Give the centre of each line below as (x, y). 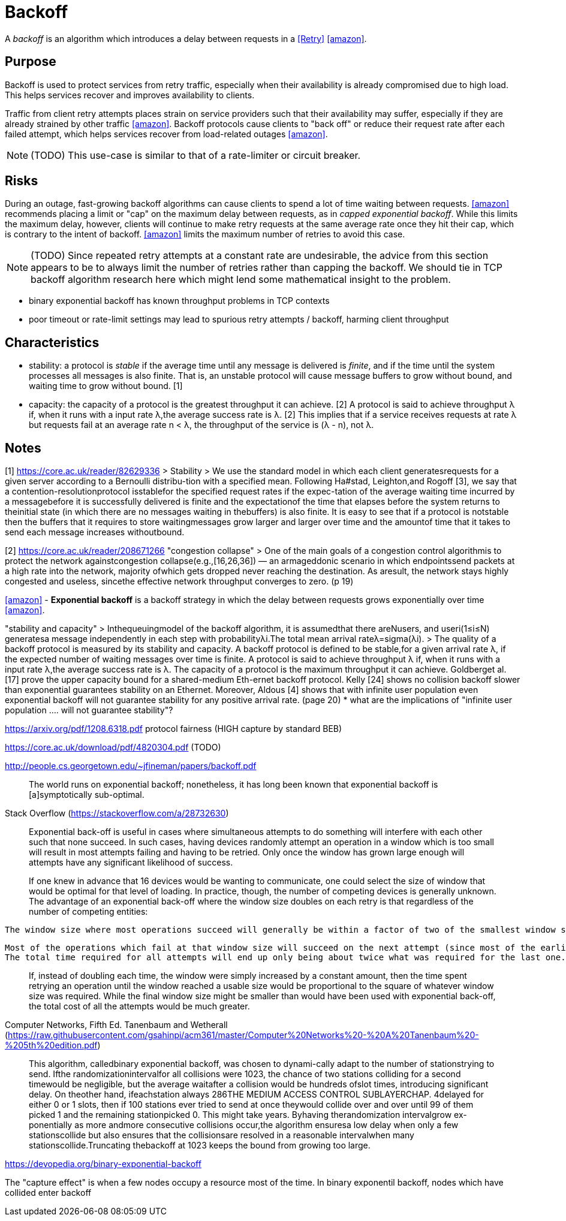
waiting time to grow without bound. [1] (106, 386)
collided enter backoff (48, 1193)
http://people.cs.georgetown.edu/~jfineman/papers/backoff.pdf (131, 766)
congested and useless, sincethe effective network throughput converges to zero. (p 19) (179, 581)
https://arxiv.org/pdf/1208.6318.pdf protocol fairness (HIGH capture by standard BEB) (174, 729)
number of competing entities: (88, 912)
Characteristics (52, 342)
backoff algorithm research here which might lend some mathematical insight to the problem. (241, 280)
